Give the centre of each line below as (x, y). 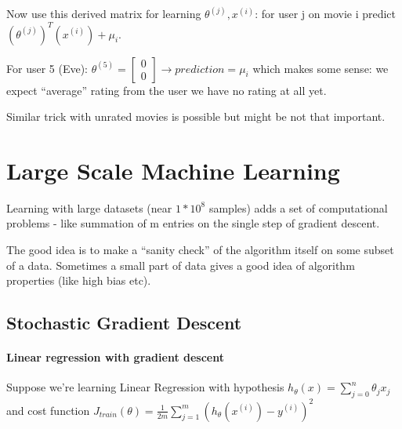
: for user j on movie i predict (326, 14)
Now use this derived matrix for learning (104, 14)
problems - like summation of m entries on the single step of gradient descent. (193, 223)
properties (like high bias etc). (79, 280)
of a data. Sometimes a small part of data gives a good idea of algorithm (181, 265)
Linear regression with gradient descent (115, 357)
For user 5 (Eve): (47, 68)
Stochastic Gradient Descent (124, 323)
